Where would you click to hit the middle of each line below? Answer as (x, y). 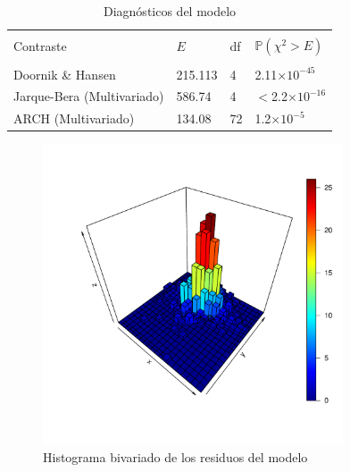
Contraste (40, 46)
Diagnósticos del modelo (170, 11)
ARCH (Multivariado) (74, 118)
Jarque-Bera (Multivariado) (89, 96)
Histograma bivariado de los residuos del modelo (175, 456)
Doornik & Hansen (65, 74)
